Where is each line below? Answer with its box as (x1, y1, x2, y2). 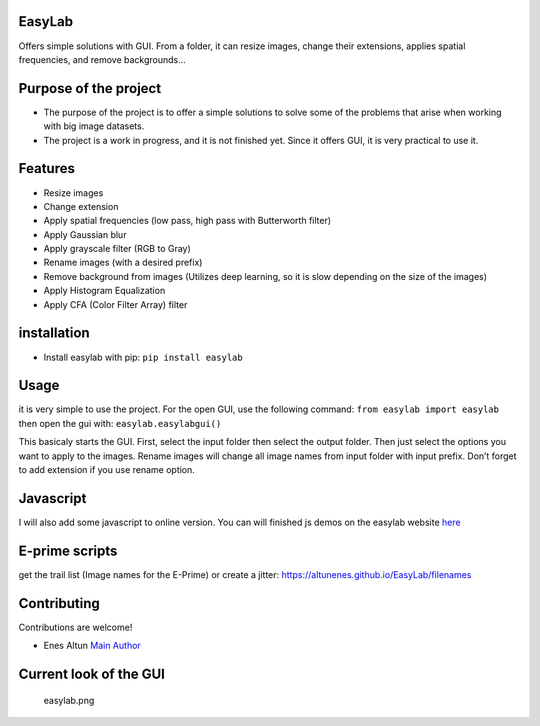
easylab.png (43, 694, 95, 706)
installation (18, 325, 90, 342)
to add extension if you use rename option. (18, 464, 195, 475)
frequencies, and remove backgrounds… (18, 53, 187, 65)
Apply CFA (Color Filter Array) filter (43, 298, 188, 310)
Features (18, 160, 75, 177)
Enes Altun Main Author (43, 640, 142, 652)
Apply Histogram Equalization (43, 285, 166, 297)
